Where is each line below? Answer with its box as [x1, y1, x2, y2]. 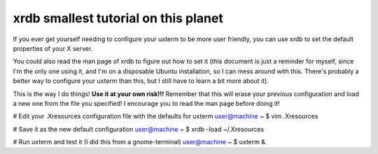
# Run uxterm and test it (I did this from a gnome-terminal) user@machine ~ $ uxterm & [13, 138, 266, 146]
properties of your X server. [13, 44, 93, 52]
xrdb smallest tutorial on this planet [13, 10, 223, 26]
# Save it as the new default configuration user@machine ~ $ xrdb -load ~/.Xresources [13, 125, 265, 133]
